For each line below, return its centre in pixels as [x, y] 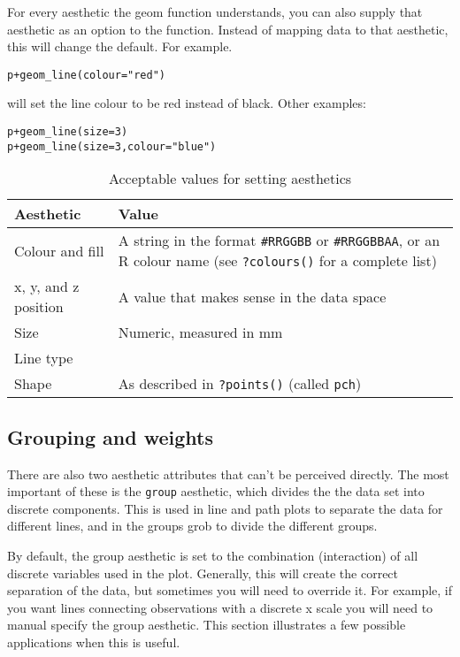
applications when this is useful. [94, 642]
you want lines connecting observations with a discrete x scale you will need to [220, 607]
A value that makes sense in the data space [252, 296]
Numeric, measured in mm [200, 332]
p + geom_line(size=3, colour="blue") [112, 146]
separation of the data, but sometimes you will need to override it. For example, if [230, 590]
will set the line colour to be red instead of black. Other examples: [187, 103]
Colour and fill [59, 250]
